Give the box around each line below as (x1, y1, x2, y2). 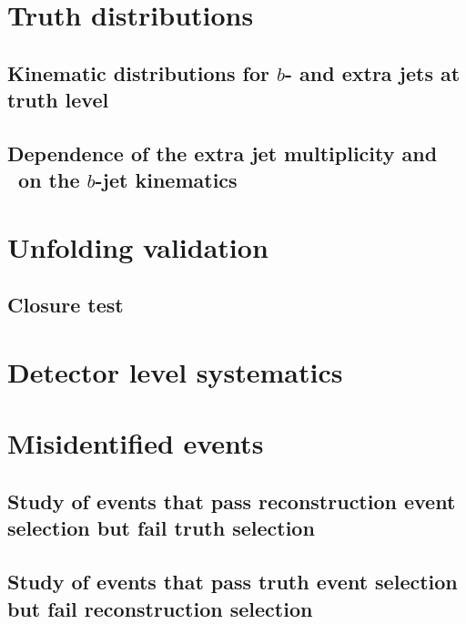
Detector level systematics (7, 353, 343, 391)
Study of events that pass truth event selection (7, 568, 458, 596)
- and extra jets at (284, 58, 461, 87)
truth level (7, 86, 109, 114)
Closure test (7, 291, 124, 319)
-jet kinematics (95, 166, 238, 194)
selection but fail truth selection (7, 514, 315, 542)
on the (18, 166, 80, 194)
